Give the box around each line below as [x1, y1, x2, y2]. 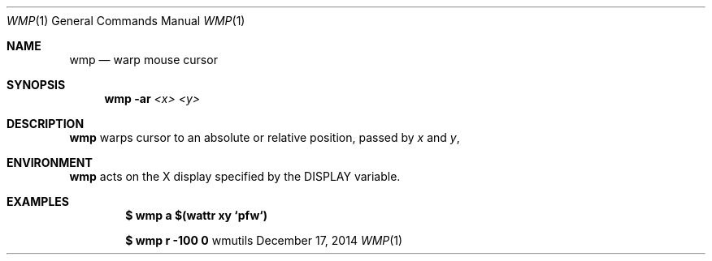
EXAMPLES [7, 195, 69, 208]
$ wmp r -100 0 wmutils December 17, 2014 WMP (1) [125, 233, 403, 247]
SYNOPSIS [7, 78, 66, 92]
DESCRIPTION [7, 117, 85, 130]
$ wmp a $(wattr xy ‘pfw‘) [125, 208, 267, 222]
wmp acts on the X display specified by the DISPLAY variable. [69, 169, 401, 183]
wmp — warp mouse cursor [69, 53, 218, 66]
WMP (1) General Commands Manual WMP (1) [7, 14, 245, 28]
